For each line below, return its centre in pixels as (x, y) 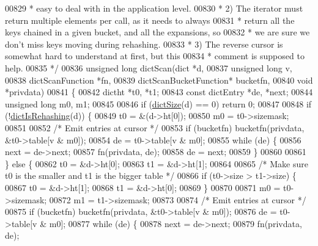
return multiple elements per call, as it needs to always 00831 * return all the (150, 20)
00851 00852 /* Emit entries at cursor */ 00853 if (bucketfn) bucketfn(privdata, (155, 127)
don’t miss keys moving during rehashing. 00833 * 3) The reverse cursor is (144, 44)
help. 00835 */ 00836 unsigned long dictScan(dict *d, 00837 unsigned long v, (149, 67)
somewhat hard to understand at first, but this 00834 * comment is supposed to (155, 56)
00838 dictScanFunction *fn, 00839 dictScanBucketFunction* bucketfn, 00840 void (159, 80)
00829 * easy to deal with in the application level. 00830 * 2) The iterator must (154, 8)
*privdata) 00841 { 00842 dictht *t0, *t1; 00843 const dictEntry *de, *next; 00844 (159, 92)
